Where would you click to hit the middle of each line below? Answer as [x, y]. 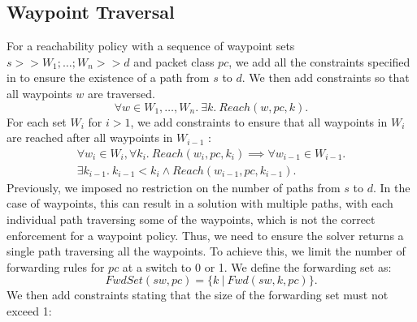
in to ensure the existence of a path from [108, 77]
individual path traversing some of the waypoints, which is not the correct [191, 219]
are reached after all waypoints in [90, 137]
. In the [391, 187]
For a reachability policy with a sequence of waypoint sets [151, 46]
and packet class [174, 61]
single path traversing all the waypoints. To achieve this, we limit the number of [206, 251]
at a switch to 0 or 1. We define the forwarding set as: [257, 266]
